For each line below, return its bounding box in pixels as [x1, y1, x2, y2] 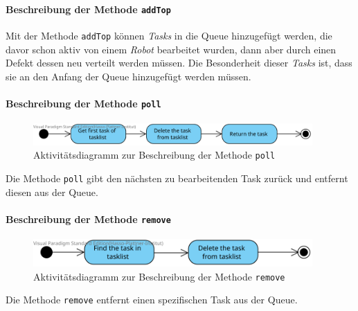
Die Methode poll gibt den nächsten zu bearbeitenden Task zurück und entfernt [6, 170, 348, 185]
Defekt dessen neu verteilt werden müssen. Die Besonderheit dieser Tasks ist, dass [6, 55, 352, 70]
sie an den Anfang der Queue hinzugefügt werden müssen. [6, 69, 251, 83]
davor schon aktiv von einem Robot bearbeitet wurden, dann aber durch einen [6, 42, 337, 56]
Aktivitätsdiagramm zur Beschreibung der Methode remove [33, 269, 285, 283]
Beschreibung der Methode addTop [6, 1, 171, 16]
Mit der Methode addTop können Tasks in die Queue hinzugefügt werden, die [6, 28, 332, 42]
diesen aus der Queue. [6, 184, 98, 199]
